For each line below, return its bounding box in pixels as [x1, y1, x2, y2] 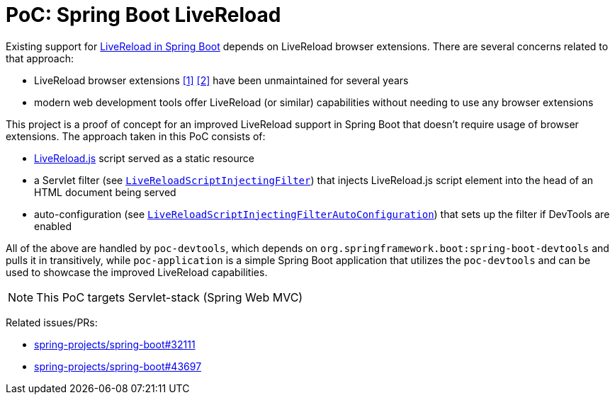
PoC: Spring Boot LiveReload [6, 3, 281, 27]
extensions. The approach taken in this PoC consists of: [6, 130, 266, 142]
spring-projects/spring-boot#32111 [34, 338, 196, 350]
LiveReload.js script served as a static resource [34, 152, 254, 164]
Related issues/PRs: [6, 316, 98, 328]
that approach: [6, 52, 74, 64]
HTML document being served [34, 185, 176, 198]
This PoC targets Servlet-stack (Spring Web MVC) [36, 290, 303, 304]
